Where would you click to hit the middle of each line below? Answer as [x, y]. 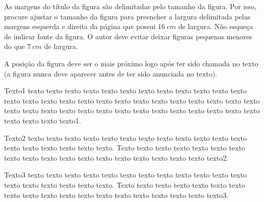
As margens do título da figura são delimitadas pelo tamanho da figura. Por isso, [130, 6]
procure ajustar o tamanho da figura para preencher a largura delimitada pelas [127, 16]
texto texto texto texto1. [43, 120]
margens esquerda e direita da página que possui [80, 26]
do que [15, 46]
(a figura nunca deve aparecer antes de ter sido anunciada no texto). [111, 73]
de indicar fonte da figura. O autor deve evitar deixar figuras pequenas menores [128, 36]
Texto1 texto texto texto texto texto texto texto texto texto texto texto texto [125, 91]
